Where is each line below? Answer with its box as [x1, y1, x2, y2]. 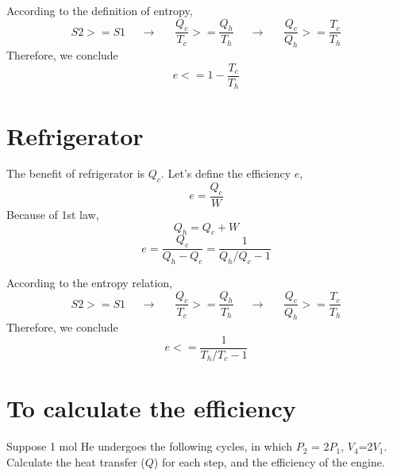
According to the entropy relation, [6, 274, 172, 291]
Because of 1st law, [6, 206, 99, 223]
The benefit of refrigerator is [6, 165, 145, 182]
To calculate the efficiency [6, 392, 296, 424]
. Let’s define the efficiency [160, 165, 291, 182]
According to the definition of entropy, [6, 2, 193, 18]
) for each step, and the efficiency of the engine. [153, 453, 385, 470]
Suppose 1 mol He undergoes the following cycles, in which [6, 438, 292, 455]
